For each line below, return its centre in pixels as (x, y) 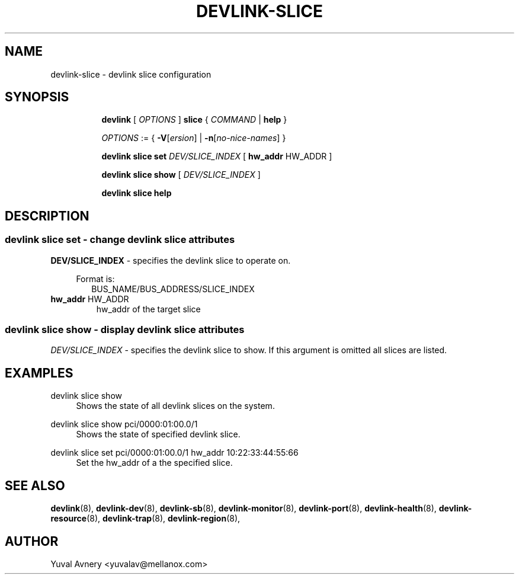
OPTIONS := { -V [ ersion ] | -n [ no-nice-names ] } (194, 138)
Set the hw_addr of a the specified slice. (154, 463)
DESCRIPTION (47, 216)
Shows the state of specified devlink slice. (158, 434)
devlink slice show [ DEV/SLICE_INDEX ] (181, 175)
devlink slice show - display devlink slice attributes (125, 330)
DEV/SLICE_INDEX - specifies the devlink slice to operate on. (171, 260)
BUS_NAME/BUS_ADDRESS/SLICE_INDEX (173, 289)
